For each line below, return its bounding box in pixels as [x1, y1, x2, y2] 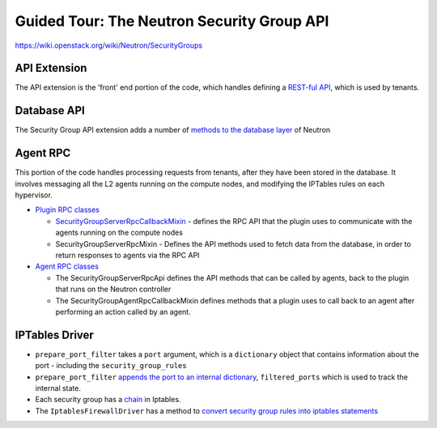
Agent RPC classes [35, 261, 99, 271]
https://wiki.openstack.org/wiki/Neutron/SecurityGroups [15, 40, 202, 50]
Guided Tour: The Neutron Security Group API [15, 12, 329, 30]
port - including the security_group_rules [35, 361, 187, 371]
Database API [15, 104, 85, 117]
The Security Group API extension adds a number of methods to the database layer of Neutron [15, 125, 331, 135]
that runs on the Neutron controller [55, 284, 172, 295]
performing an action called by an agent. [55, 307, 191, 316]
